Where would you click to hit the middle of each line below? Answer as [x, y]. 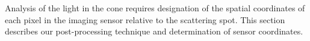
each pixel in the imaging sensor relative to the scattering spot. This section [145, 19]
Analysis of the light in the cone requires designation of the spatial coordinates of [155, 8]
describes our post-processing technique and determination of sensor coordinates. [154, 31]
